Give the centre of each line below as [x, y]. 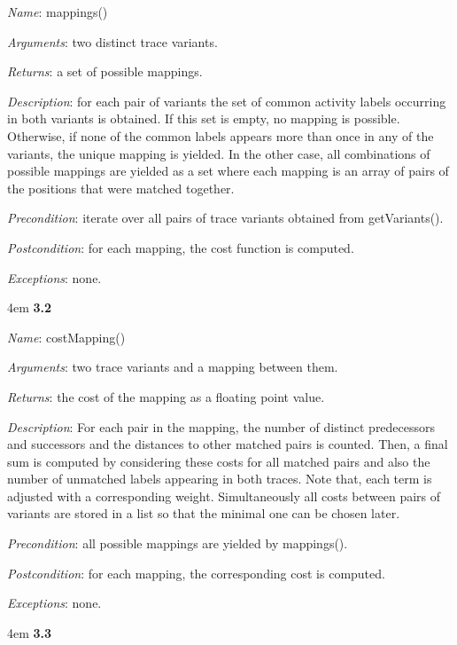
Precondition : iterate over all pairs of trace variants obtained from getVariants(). [225, 218]
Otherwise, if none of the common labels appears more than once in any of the [221, 135]
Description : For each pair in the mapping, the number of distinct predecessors [221, 426]
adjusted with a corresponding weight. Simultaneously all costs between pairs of [224, 496]
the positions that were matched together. [121, 188]
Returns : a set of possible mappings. [105, 71]
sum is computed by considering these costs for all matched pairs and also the [219, 461]
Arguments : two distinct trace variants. [112, 41]
